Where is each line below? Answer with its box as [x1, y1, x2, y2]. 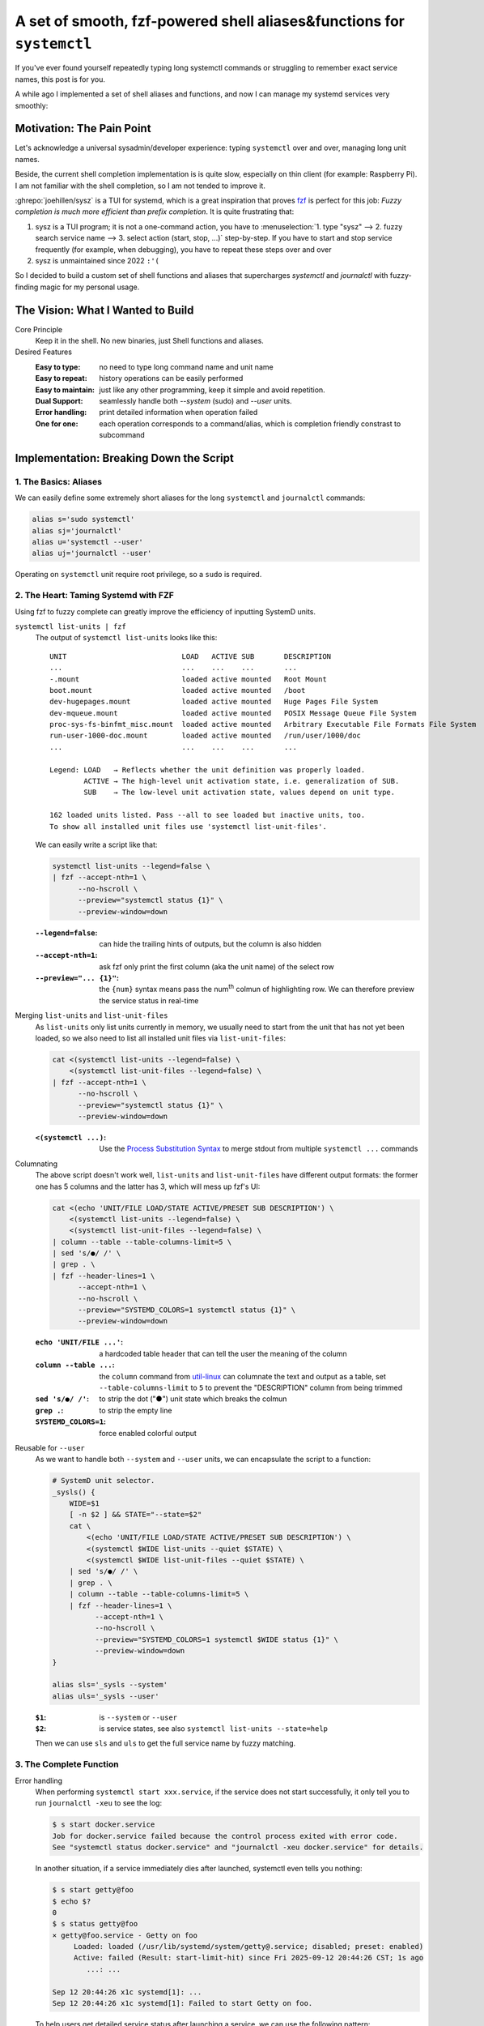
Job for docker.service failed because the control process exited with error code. [52, 1832, 398, 1840]
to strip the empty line [99, 1405, 172, 1415]
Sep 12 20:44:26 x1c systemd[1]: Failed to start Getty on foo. [52, 1998, 313, 2008]
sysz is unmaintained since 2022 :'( [35, 255, 160, 265]
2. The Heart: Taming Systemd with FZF [15, 590, 174, 601]
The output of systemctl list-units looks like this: [35, 633, 218, 643]
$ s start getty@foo [52, 1885, 134, 1895]
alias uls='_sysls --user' [52, 1691, 159, 1701]
